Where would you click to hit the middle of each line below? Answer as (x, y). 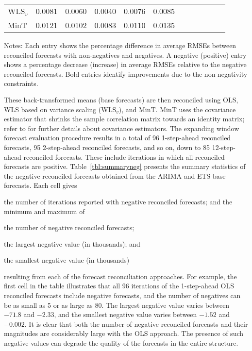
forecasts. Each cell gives (41, 185)
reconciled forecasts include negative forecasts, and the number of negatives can (122, 295)
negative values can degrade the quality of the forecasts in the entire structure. (121, 343)
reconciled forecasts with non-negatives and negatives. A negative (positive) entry (125, 55)
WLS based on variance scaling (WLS (60, 109)
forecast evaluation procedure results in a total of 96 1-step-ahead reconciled (118, 138)
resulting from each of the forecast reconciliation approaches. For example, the (120, 276)
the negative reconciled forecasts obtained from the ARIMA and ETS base (115, 175)
